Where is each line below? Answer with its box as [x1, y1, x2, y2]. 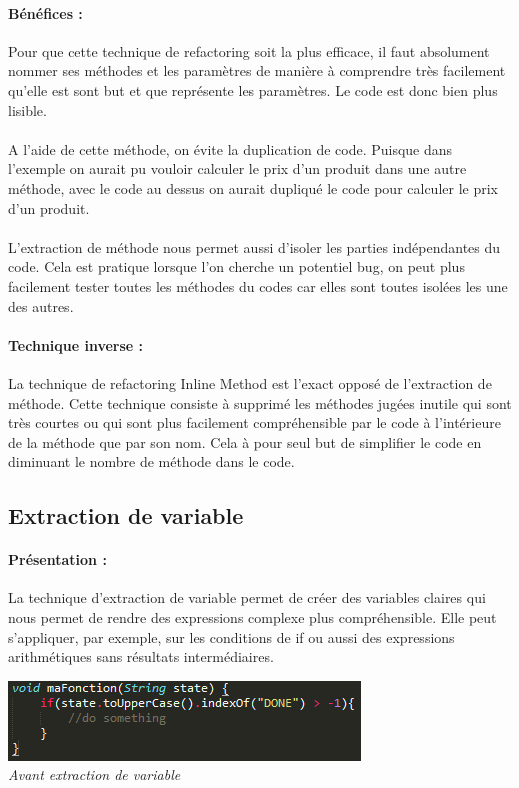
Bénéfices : [8, 2, 83, 23]
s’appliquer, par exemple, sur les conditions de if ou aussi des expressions [8, 626, 455, 647]
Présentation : [8, 549, 107, 570]
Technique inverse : [8, 334, 144, 355]
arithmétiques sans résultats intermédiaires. [8, 646, 274, 667]
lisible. [8, 99, 47, 120]
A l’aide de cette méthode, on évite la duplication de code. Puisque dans [8, 138, 453, 159]
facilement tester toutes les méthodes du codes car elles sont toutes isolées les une [8, 275, 508, 296]
